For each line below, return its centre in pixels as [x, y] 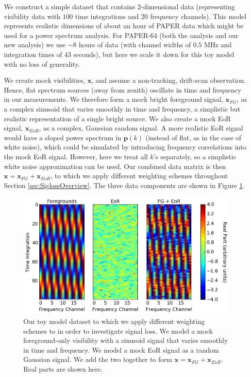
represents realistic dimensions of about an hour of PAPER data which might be [124, 26]
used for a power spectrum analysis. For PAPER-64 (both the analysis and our [121, 35]
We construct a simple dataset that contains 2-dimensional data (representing [119, 6]
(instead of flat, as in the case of [193, 137]
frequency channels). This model [198, 16]
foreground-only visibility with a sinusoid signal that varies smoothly [126, 340]
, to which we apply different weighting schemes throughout [139, 176]
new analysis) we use [35, 45]
